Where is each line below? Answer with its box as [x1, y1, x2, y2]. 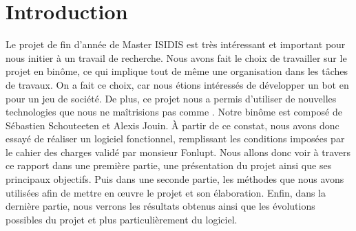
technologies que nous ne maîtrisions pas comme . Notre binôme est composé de [6, 104, 342, 119]
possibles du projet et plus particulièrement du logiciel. [6, 212, 238, 226]
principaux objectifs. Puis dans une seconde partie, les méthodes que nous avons [6, 172, 344, 186]
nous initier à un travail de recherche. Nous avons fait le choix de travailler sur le [6, 50, 347, 65]
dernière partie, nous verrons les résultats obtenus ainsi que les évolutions [6, 199, 315, 213]
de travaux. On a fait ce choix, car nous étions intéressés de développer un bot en [6, 77, 349, 91]
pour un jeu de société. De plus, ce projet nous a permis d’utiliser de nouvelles [6, 91, 337, 105]
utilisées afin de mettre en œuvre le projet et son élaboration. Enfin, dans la [6, 185, 326, 199]
